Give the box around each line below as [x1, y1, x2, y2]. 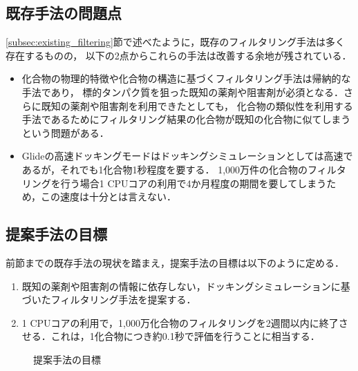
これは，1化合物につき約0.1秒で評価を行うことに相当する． [50, 329, 320, 343]
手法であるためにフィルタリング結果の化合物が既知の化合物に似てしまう [21, 112, 351, 126]
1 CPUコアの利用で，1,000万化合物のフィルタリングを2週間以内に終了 [21, 315, 339, 330]
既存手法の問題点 [6, 2, 122, 23]
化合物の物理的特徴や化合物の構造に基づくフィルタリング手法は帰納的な [21, 71, 351, 86]
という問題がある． [21, 125, 109, 140]
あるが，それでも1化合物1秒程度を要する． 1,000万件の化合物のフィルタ [21, 162, 346, 176]
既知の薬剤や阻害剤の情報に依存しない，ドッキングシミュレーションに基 [21, 278, 350, 293]
